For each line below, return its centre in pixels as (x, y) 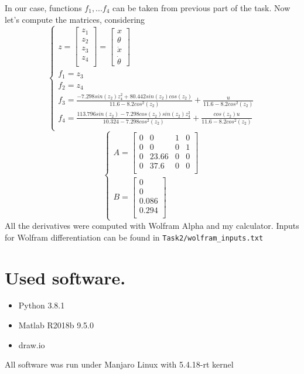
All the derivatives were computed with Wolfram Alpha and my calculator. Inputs (152, 226)
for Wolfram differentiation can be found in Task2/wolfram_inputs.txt (134, 237)
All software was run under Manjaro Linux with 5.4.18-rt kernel (119, 364)
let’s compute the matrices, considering (75, 19)
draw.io (32, 344)
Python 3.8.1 (42, 305)
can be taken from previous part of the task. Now (201, 8)
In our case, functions (43, 8)
